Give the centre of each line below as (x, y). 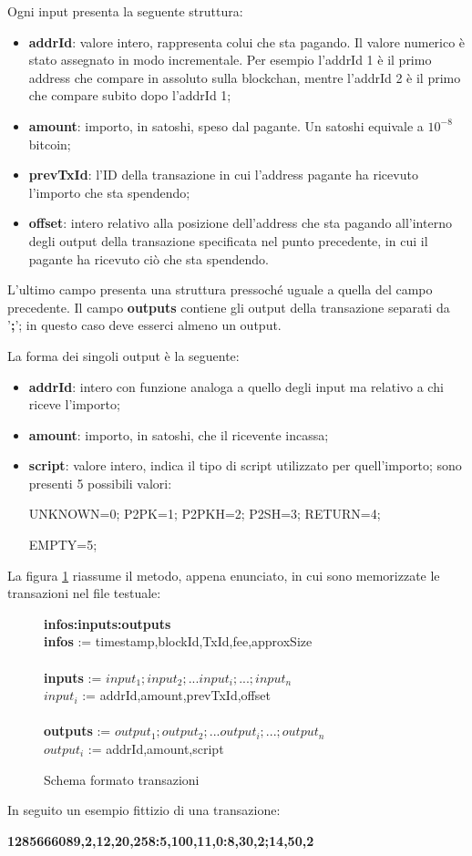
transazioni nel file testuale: (84, 593)
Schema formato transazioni (122, 779)
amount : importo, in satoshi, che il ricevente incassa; (179, 434)
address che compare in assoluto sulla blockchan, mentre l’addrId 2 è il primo (245, 77)
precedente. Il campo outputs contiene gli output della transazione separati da (229, 307)
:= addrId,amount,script (156, 748)
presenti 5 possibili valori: (100, 483)
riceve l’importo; (74, 404)
